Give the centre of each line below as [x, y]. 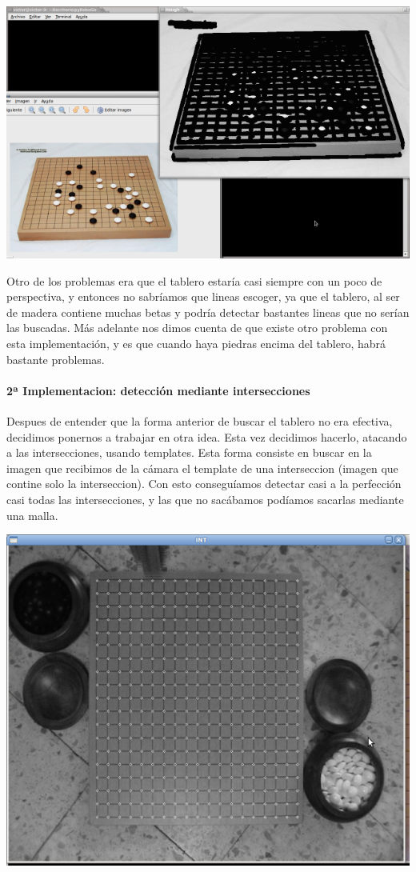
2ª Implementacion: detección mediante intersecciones [158, 390]
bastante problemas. [56, 359]
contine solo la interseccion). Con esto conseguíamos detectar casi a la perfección [204, 484]
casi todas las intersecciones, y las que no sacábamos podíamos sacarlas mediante [205, 499]
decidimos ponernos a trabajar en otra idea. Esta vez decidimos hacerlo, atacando [207, 436]
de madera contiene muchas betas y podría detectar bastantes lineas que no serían [208, 312]
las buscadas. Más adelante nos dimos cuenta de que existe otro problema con [197, 328]
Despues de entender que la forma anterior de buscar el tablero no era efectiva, [200, 420]
